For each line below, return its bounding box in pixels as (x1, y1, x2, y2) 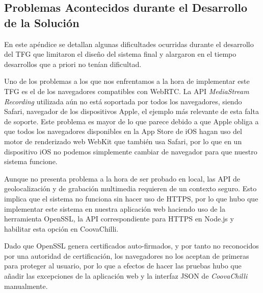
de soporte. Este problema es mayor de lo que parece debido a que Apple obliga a (4, 116, 259, 126)
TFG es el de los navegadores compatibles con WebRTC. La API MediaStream (4, 85, 249, 96)
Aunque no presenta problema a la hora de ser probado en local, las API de (4, 173, 241, 184)
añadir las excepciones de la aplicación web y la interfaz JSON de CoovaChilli (4, 271, 248, 281)
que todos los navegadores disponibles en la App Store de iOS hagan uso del (4, 126, 242, 137)
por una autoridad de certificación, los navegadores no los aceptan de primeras (4, 250, 249, 261)
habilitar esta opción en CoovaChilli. (4, 223, 119, 234)
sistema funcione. (4, 156, 58, 167)
